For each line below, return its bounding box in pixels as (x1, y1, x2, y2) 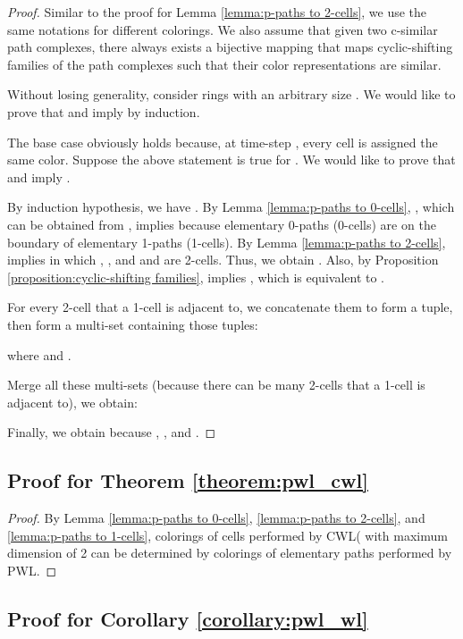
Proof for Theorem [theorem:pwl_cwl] (7, 467, 368, 494)
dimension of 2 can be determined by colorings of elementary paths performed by (7, 543, 452, 562)
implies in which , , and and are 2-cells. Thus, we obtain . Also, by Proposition (7, 250, 439, 269)
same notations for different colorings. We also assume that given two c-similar (7, 20, 438, 38)
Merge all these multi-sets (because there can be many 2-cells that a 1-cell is (7, 375, 425, 394)
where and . (7, 345, 72, 364)
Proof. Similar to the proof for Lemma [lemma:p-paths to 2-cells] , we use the (7, 3, 427, 21)
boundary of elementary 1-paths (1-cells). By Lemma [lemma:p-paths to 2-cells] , (7, 232, 446, 251)
